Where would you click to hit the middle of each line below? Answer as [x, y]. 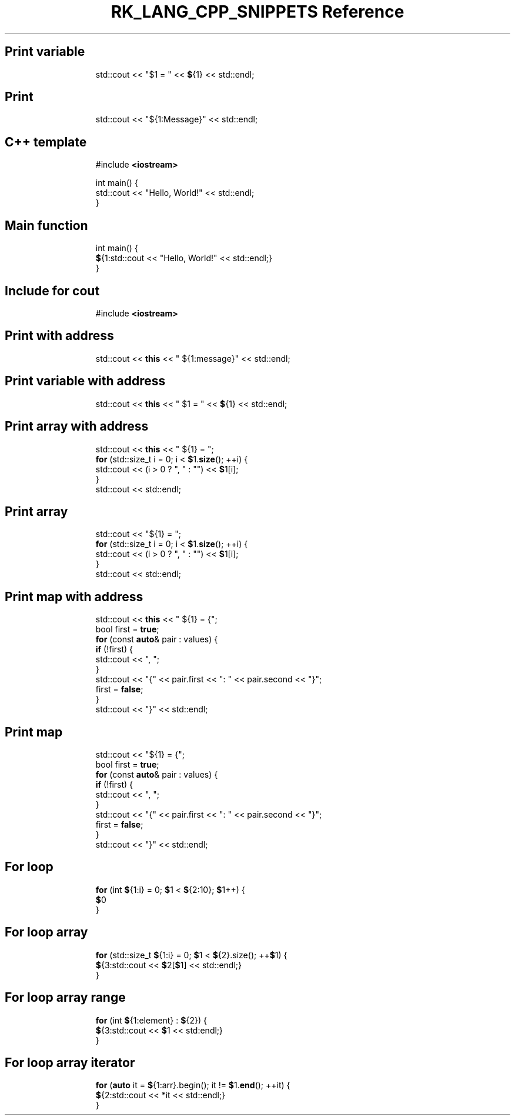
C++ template [46, 142]
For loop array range [65, 998]
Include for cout [52, 291]
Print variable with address [85, 381]
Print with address [59, 336]
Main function [46, 225]
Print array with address [77, 426]
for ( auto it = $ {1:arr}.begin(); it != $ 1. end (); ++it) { [193, 1085]
